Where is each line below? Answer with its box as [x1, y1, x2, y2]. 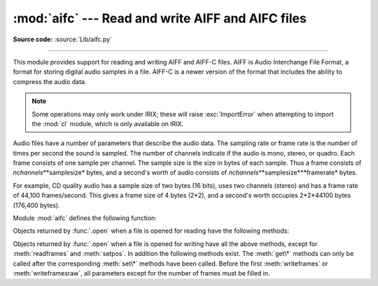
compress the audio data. [13, 77, 87, 86]
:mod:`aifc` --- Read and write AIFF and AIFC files [13, 11, 307, 26]
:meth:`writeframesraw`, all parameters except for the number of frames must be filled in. [13, 268, 270, 277]
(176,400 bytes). [13, 200, 60, 210]
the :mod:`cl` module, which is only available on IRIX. [31, 119, 184, 128]
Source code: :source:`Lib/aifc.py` [13, 35, 112, 43]
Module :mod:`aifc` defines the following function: [13, 214, 157, 222]
